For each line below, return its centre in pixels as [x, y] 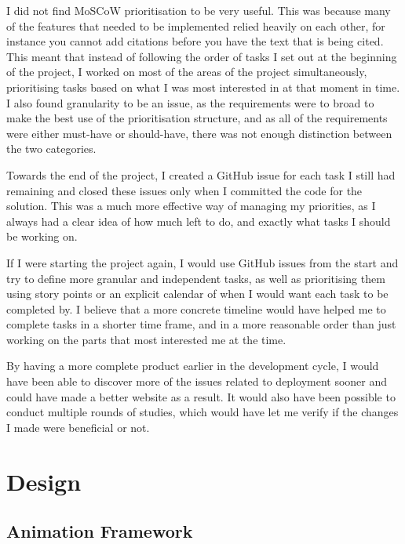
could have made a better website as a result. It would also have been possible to [201, 396]
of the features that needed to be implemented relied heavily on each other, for [196, 25]
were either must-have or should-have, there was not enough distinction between [199, 133]
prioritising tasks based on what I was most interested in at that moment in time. [203, 87]
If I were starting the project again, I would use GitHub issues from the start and [202, 262]
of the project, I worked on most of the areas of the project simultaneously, [187, 72]
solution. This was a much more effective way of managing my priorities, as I [191, 206]
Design [44, 481]
